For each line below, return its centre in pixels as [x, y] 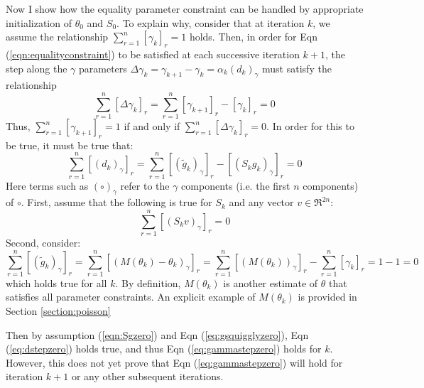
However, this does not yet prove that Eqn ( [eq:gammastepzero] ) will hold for [174, 362]
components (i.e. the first [236, 185]
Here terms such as [47, 185]
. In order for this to [310, 126]
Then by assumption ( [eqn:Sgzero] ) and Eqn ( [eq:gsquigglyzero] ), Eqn [157, 334]
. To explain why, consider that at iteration [211, 22]
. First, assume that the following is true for [116, 202]
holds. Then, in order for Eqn [253, 37]
